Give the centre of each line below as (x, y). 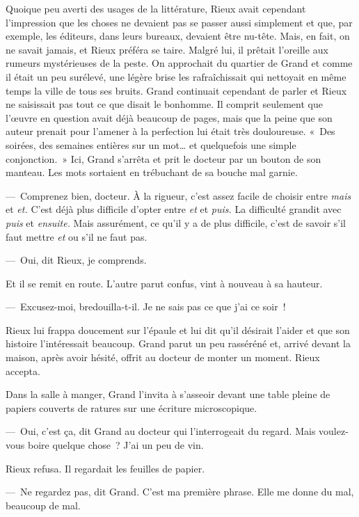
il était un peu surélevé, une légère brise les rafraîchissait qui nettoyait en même (176, 76)
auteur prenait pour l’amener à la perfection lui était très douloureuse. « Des (170, 131)
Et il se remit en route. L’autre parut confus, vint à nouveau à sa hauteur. (164, 283)
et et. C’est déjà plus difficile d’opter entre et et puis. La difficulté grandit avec (174, 209)
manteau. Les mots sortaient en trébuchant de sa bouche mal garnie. (152, 172)
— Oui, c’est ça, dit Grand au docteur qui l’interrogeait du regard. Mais (161, 431)
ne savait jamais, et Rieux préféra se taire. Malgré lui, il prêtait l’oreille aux (167, 49)
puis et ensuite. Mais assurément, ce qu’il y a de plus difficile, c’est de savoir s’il (176, 222)
